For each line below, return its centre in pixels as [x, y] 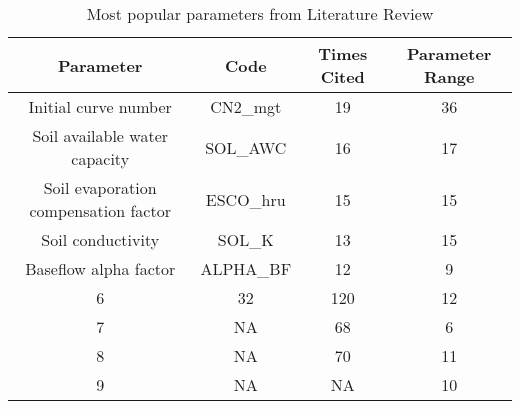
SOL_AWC [246, 147]
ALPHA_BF [246, 268]
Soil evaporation [100, 187]
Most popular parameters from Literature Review [260, 13]
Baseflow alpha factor [100, 268]
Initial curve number [100, 106]
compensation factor [100, 210]
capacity [100, 158]
